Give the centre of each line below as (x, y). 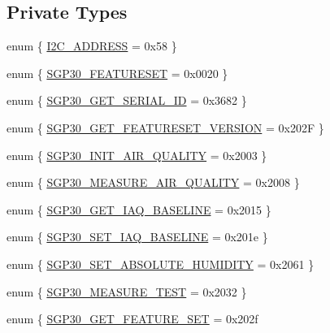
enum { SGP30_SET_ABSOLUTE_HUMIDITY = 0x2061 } (161, 264)
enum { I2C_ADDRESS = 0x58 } (92, 46)
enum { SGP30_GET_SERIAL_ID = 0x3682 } (127, 100)
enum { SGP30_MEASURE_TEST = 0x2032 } (127, 291)
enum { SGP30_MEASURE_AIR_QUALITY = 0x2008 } (153, 182)
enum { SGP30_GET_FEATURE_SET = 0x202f (132, 319)
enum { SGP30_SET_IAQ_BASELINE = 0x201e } (137, 237)
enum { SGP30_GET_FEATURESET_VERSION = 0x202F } (165, 127)
